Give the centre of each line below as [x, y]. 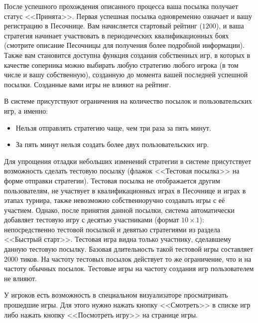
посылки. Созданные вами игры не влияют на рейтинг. [88, 84]
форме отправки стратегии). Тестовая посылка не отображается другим [112, 180]
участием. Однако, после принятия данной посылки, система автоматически [119, 210]
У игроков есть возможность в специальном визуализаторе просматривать [116, 295]
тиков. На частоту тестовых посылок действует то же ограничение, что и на [136, 258]
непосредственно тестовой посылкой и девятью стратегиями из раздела [112, 229]
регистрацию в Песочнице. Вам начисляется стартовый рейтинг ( [103, 26]
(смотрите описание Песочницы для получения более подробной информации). [125, 45]
